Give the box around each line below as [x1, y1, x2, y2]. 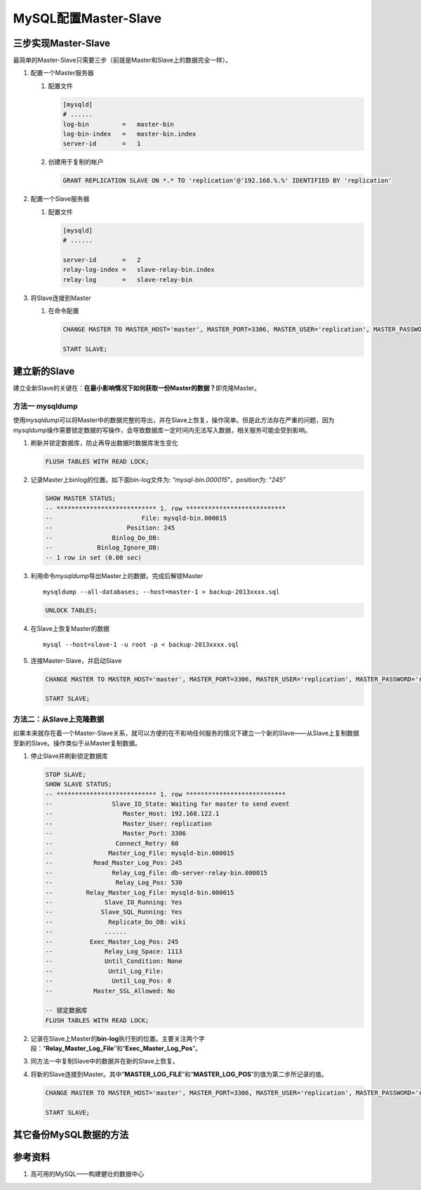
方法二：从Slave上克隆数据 [13, 714, 105, 724]
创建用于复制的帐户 [48, 158, 104, 166]
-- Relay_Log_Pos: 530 [45, 879, 182, 887]
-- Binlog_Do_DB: [45, 534, 161, 542]
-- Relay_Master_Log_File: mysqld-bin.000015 [45, 889, 234, 896]
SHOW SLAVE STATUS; [45, 780, 112, 788]
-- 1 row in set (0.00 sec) [45, 554, 142, 561]
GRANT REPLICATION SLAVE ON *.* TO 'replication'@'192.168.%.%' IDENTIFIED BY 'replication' [62, 176, 392, 185]
